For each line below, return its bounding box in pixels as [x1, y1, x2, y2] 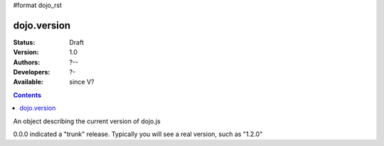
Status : [13, 38, 36, 46]
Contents [13, 91, 42, 99]
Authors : [13, 57, 41, 67]
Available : [13, 78, 44, 86]
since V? [69, 78, 95, 86]
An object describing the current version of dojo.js [13, 117, 161, 125]
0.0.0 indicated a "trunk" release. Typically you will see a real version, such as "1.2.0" [13, 130, 263, 138]
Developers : [13, 68, 50, 77]
